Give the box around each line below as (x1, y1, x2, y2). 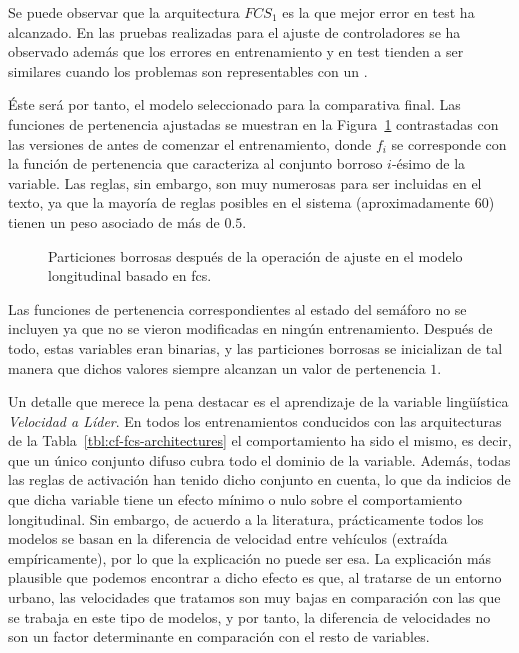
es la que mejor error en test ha (282, 2, 475, 22)
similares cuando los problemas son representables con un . (8, 60, 368, 81)
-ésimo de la (391, 153, 466, 174)
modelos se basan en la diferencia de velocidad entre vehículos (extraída (8, 528, 448, 549)
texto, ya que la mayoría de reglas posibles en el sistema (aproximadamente (8, 192, 471, 213)
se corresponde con (391, 133, 507, 154)
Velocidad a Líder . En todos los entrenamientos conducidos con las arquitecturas (8, 410, 502, 431)
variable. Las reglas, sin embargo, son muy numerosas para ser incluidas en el (8, 172, 482, 193)
